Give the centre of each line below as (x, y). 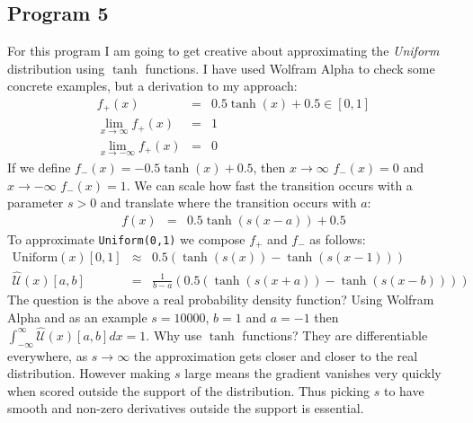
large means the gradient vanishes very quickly (313, 373)
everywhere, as (48, 355)
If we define (39, 167)
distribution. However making (89, 373)
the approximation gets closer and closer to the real (276, 355)
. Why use (174, 335)
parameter (36, 203)
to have (404, 390)
